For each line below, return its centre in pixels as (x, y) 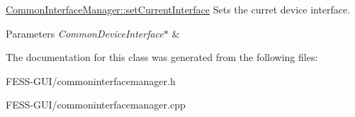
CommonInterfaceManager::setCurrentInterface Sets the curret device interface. (178, 9)
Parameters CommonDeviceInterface (85, 33)
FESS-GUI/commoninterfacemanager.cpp (96, 105)
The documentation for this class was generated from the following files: (162, 57)
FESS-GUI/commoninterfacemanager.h (91, 80)
